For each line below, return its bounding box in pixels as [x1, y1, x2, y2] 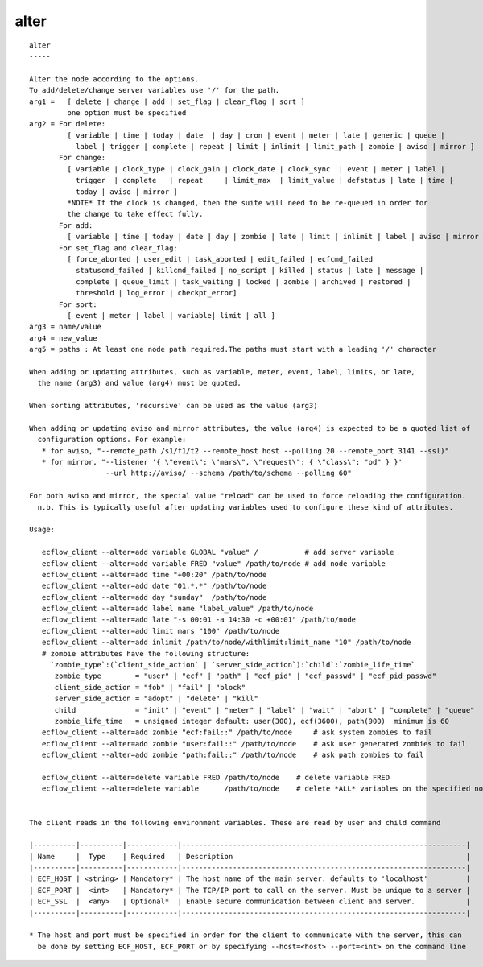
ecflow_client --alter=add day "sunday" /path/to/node [41, 593, 267, 601]
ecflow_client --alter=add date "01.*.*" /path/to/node [41, 581, 267, 591]
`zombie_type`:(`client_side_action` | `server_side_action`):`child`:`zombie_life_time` [50, 660, 416, 670]
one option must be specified [67, 108, 187, 117]
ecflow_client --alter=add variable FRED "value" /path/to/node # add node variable [41, 559, 386, 568]
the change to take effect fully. [67, 209, 204, 219]
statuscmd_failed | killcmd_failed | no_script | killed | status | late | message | [75, 266, 424, 275]
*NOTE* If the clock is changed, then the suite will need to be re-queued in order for [67, 198, 428, 208]
